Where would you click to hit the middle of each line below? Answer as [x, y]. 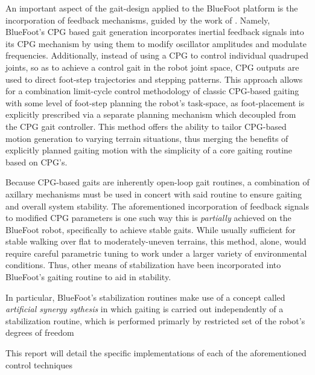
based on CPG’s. [37, 162]
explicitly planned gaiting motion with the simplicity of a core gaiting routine [149, 150]
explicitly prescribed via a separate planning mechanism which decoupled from [151, 114]
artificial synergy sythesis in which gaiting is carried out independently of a [145, 309]
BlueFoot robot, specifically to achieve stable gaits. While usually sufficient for [151, 229]
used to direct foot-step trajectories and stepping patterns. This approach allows [154, 79]
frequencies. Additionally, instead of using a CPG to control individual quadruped [157, 55]
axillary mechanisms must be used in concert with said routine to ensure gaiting [154, 194]
